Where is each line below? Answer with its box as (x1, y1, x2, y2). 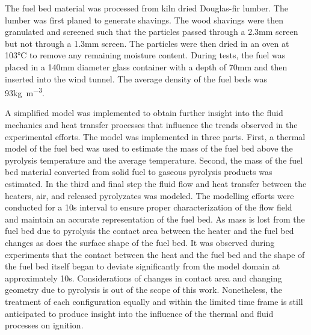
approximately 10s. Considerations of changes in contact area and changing (5, 271, 282, 284)
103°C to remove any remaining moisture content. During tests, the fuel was (5, 49, 286, 61)
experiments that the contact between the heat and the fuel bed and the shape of (5, 248, 305, 260)
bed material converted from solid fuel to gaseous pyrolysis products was (5, 165, 273, 178)
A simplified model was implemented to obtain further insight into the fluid (5, 106, 283, 119)
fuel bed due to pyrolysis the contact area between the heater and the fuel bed (5, 224, 294, 237)
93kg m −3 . (5, 85, 45, 99)
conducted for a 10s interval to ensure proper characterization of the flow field (5, 201, 292, 214)
